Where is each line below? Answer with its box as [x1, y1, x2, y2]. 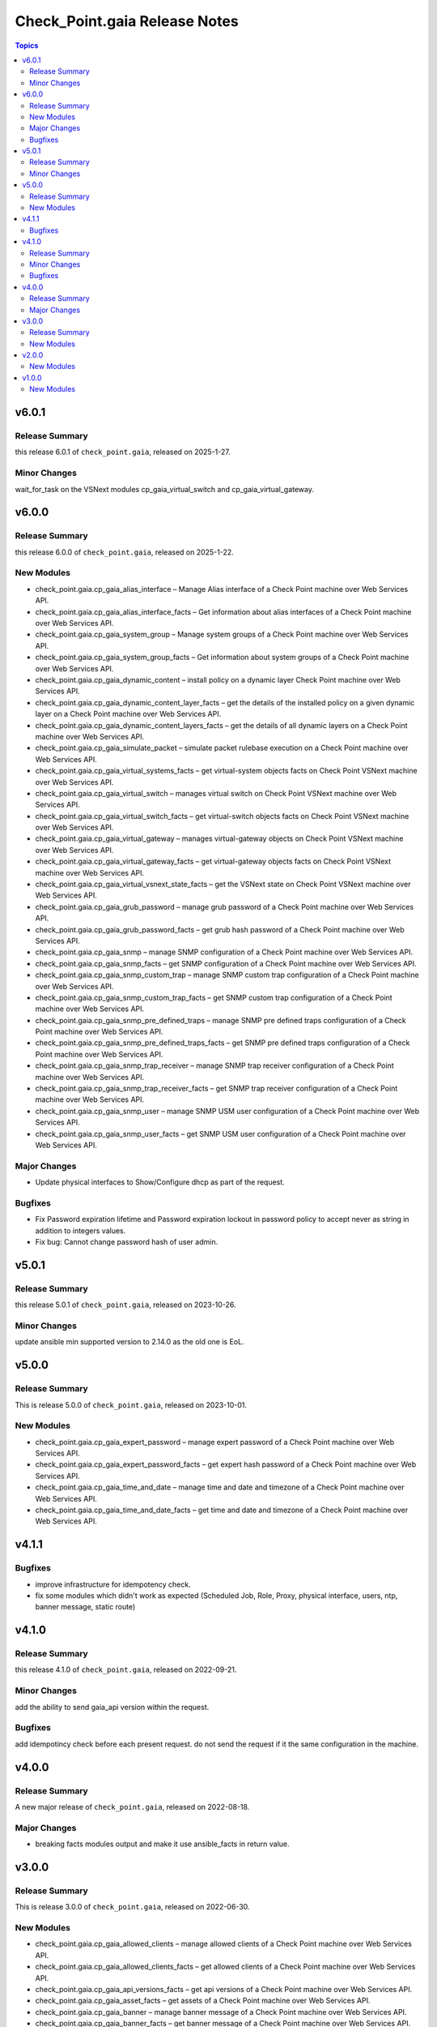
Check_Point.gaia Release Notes [15, 12, 239, 30]
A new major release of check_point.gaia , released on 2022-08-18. [15, 1802, 250, 1811]
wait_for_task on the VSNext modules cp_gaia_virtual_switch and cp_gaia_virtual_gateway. [15, 484, 315, 494]
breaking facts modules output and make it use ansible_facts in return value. [35, 1839, 291, 1849]
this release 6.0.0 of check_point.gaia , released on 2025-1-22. [15, 547, 234, 557]
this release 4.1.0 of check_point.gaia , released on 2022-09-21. [15, 1665, 237, 1674]
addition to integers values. [35, 1225, 126, 1236]
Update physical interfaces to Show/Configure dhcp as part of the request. [35, 1177, 285, 1187]
